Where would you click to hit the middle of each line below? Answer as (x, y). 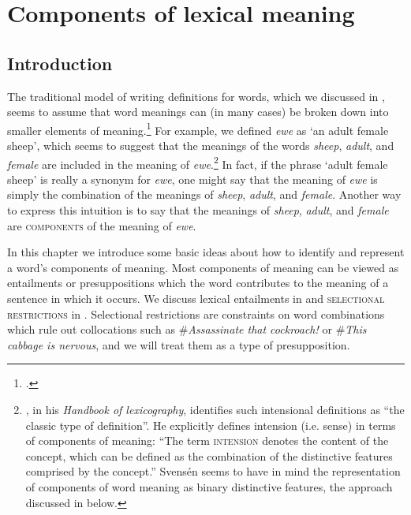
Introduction (60, 63)
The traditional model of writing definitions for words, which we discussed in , (196, 96)
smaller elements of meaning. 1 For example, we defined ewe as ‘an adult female (198, 129)
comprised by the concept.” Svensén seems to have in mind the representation (213, 471)
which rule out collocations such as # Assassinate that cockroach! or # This (187, 329)
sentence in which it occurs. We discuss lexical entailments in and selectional (196, 299)
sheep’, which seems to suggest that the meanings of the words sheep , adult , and (201, 146)
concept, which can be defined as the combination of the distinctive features (209, 455)
